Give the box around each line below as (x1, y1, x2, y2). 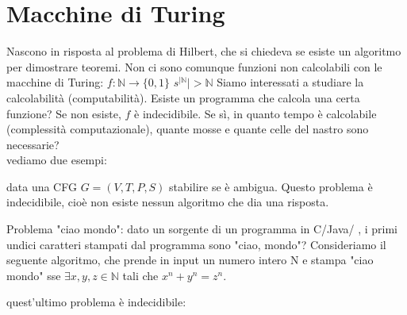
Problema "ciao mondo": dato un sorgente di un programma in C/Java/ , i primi (6, 221, 397, 237)
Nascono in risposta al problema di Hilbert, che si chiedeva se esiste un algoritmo (6, 43, 401, 60)
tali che (122, 267, 159, 283)
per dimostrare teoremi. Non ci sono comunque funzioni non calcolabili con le (6, 58, 382, 75)
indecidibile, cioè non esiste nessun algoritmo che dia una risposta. (6, 194, 329, 210)
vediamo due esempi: (6, 152, 107, 168)
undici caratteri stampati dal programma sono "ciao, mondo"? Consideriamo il (6, 236, 386, 252)
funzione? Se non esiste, (6, 105, 121, 121)
